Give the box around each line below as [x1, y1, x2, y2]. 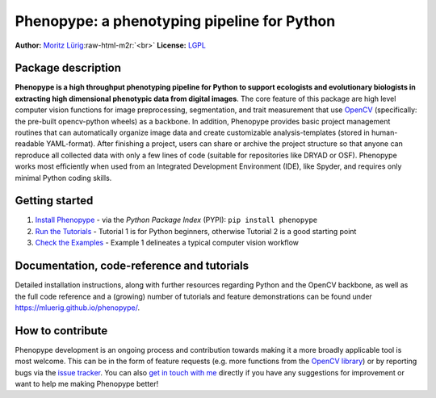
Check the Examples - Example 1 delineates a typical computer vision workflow [35, 238, 299, 248]
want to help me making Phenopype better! [15, 379, 159, 389]
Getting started [15, 194, 94, 207]
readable [15, 139, 44, 149]
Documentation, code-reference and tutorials [15, 259, 249, 273]
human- [371, 128, 398, 137]
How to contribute [15, 324, 108, 337]
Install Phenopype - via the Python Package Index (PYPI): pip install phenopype [35, 215, 318, 225]
